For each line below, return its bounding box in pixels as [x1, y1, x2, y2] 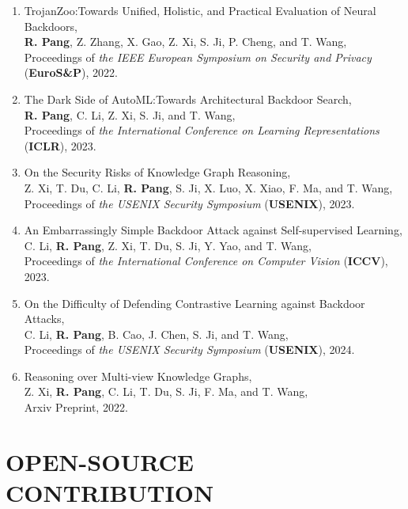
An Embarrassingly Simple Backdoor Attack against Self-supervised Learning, [24, 222, 402, 238]
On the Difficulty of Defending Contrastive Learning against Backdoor [24, 294, 365, 311]
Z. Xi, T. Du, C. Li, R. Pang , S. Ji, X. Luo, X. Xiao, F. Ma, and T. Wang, [24, 179, 393, 196]
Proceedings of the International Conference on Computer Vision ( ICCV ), [24, 253, 388, 269]
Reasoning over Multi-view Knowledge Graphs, [24, 367, 252, 384]
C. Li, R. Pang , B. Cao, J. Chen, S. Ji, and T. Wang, [24, 325, 289, 342]
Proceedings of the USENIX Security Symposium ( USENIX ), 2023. [24, 195, 355, 211]
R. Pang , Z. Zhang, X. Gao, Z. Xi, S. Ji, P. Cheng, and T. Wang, [24, 33, 347, 50]
